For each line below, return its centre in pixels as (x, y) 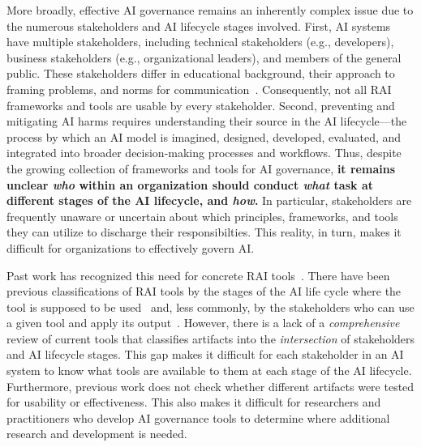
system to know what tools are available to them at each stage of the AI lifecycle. (209, 370)
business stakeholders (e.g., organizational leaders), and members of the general (204, 57)
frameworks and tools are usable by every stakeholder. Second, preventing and (201, 105)
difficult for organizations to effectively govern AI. (131, 247)
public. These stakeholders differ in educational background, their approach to (201, 73)
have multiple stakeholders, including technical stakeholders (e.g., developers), (200, 42)
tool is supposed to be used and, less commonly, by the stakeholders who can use (210, 307)
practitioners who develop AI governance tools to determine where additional (198, 417)
